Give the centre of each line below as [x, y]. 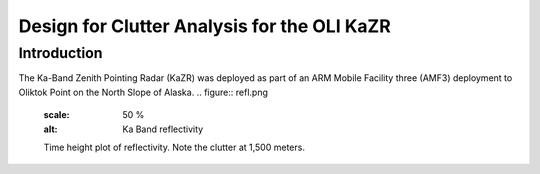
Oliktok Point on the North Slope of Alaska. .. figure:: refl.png [143, 92]
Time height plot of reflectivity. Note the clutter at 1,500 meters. [174, 147]
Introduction [60, 53]
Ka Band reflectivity [163, 129]
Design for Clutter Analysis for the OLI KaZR [205, 26]
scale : [56, 115]
